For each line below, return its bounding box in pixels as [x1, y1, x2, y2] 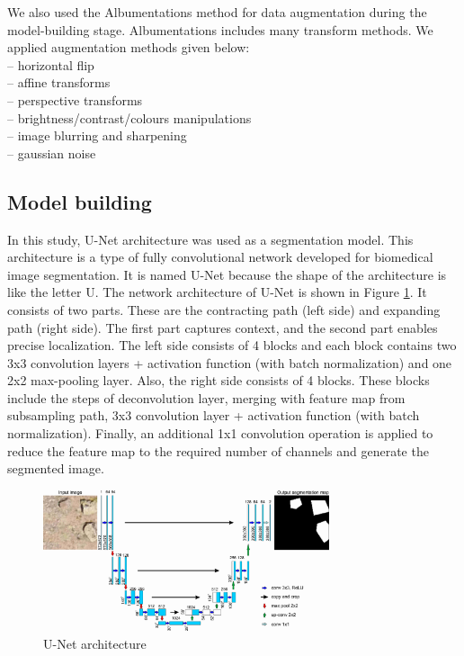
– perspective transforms [7, 90, 143, 109]
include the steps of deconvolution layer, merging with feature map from [7, 388, 406, 407]
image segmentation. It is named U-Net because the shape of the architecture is [7, 265, 447, 283]
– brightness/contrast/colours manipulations [7, 108, 252, 127]
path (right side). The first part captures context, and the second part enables [7, 318, 438, 337]
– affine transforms [7, 73, 111, 92]
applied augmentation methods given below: [7, 38, 250, 57]
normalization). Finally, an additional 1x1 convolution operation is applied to [7, 424, 433, 443]
